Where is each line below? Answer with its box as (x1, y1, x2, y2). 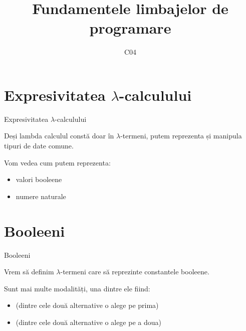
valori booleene (16, 174, 62, 185)
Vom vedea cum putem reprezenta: (4, 157, 111, 168)
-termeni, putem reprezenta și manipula (120, 130, 242, 141)
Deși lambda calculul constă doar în (4, 130, 114, 141)
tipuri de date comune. (4, 140, 74, 151)
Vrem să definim (4, 266, 54, 277)
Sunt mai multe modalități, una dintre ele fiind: (4, 283, 150, 293)
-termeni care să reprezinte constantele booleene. (60, 266, 209, 277)
